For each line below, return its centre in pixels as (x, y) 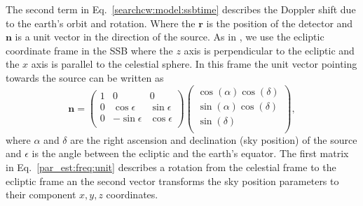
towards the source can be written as (85, 77)
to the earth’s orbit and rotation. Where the (101, 23)
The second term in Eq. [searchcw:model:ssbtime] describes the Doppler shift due (181, 9)
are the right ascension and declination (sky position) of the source (214, 139)
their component (41, 194)
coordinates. (132, 194)
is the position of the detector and (280, 23)
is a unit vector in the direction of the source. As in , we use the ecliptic (170, 37)
